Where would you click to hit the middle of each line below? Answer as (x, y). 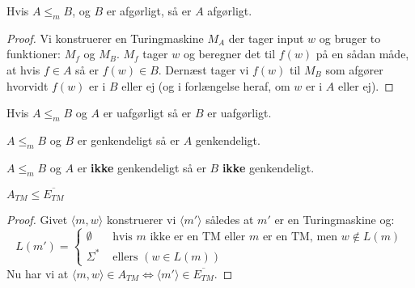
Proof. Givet (37, 220)
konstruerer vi (141, 220)
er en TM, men (300, 237)
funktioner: (34, 54)
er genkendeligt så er (128, 140)
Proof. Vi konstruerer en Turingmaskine (105, 38)
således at (230, 220)
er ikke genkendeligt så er (142, 167)
